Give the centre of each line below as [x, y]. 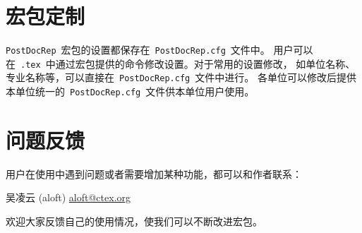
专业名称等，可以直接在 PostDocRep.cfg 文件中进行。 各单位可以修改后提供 [181, 77]
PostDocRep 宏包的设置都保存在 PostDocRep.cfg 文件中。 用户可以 [159, 50]
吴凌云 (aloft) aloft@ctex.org [68, 197]
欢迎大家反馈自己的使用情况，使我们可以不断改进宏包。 [134, 221]
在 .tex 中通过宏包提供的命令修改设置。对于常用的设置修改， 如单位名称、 [181, 63]
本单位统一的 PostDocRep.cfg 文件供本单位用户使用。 [130, 91]
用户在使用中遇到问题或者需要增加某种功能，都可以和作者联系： [154, 173]
